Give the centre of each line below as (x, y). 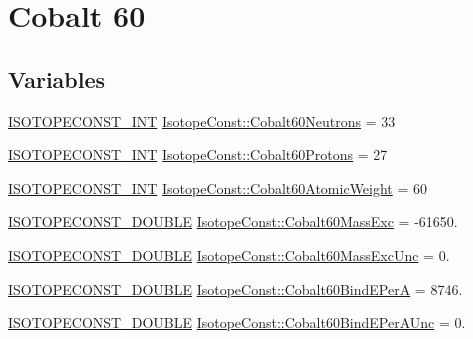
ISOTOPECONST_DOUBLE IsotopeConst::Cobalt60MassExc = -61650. (233, 221)
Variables (57, 78)
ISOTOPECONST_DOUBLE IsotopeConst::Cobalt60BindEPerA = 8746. (235, 288)
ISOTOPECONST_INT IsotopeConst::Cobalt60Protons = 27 (198, 154)
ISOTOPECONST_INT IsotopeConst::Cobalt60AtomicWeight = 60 (218, 187)
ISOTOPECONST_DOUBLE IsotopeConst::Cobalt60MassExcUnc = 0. (229, 254)
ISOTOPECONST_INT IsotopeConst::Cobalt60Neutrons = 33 (202, 120)
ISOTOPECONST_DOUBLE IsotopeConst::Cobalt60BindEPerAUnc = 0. (237, 322)
